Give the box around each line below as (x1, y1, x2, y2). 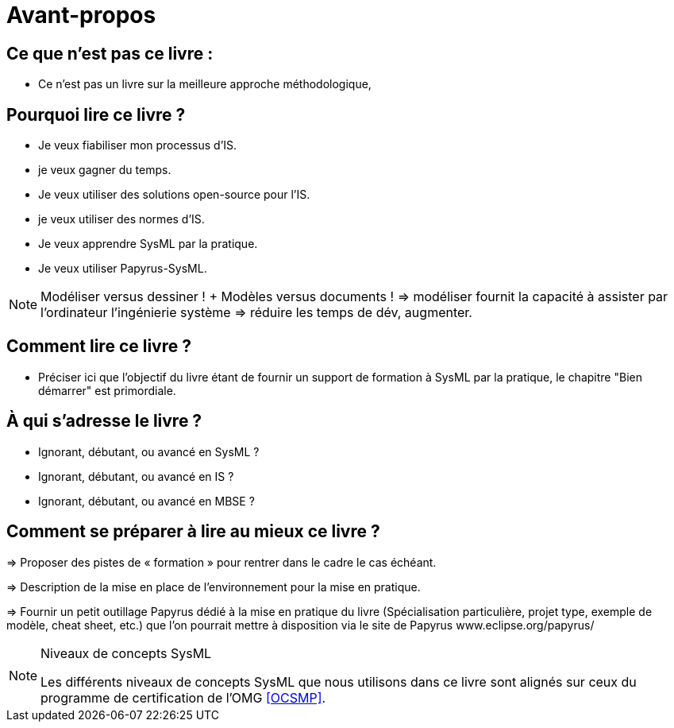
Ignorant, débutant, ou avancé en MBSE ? (38, 494, 255, 508)
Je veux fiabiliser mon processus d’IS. (38, 138, 237, 153)
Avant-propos (6, 2, 156, 29)
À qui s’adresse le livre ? (6, 411, 202, 432)
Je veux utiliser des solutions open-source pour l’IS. (38, 188, 310, 202)
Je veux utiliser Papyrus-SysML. (38, 261, 207, 276)
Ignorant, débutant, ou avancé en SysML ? (38, 444, 260, 459)
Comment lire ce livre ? (6, 336, 191, 357)
